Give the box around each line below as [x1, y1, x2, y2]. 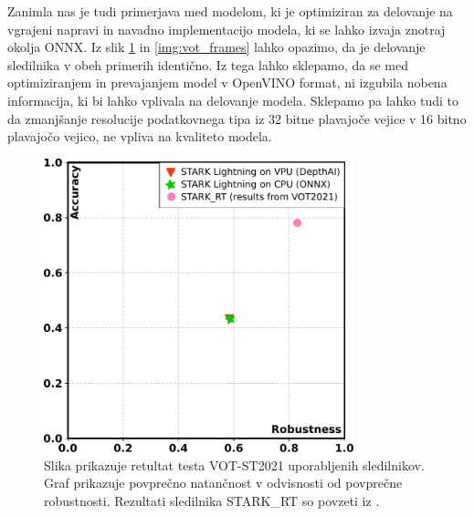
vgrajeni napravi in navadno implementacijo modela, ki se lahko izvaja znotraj [7, 19, 446, 38]
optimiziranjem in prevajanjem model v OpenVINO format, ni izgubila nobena [7, 73, 448, 92]
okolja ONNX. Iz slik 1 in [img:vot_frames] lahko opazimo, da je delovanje [7, 37, 426, 57]
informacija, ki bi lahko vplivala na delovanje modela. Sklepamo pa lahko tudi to [7, 90, 458, 109]
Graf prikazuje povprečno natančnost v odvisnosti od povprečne [44, 473, 403, 492]
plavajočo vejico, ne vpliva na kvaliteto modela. [7, 127, 272, 146]
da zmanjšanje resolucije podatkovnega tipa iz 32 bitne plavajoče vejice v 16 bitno [7, 108, 467, 128]
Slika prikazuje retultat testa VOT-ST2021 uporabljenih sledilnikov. [44, 455, 425, 474]
